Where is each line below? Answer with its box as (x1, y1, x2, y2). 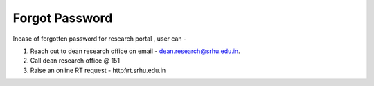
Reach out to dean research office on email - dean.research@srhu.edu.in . (30, 47, 240, 55)
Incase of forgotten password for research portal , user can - (12, 34, 187, 43)
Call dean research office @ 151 (30, 56, 121, 65)
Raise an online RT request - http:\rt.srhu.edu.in (30, 66, 166, 74)
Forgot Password (12, 10, 113, 25)
